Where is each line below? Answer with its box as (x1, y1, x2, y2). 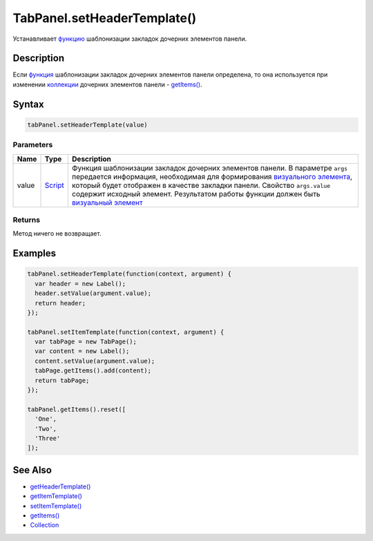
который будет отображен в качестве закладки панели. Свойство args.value (71, 180, 331, 190)
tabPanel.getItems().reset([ (27, 405, 126, 413)
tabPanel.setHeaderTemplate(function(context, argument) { (27, 270, 231, 278)
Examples (12, 247, 57, 259)
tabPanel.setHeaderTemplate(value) (27, 121, 148, 129)
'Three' (35, 434, 61, 442)
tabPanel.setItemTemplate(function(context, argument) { (27, 328, 224, 336)
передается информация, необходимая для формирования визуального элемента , (71, 171, 352, 181)
